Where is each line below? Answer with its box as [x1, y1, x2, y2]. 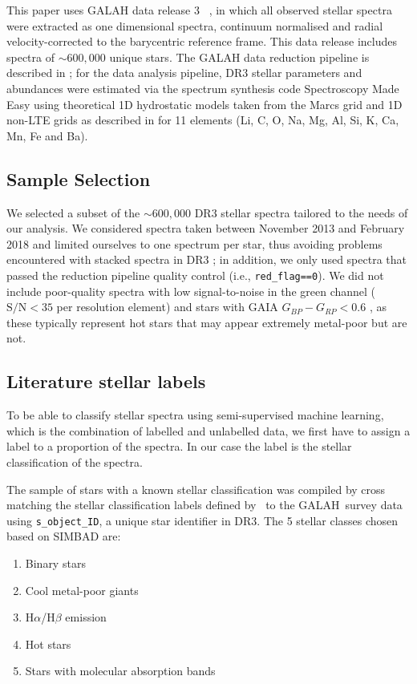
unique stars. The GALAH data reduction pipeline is [109, 48, 370, 65]
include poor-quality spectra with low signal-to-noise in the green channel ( [6, 282, 376, 299]
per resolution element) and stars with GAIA [56, 298, 278, 315]
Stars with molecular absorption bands [25, 662, 216, 679]
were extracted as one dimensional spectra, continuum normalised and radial [6, 17, 383, 34]
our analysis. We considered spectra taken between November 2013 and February [6, 220, 405, 237]
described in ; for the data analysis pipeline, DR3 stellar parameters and [6, 64, 362, 81]
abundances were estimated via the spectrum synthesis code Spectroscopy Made [6, 79, 399, 96]
